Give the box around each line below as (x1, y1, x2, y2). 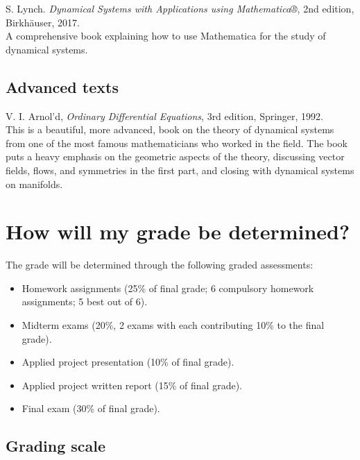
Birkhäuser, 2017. (6, 15, 80, 29)
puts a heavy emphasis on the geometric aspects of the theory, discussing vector (6, 149, 345, 164)
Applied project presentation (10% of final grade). (22, 355, 234, 369)
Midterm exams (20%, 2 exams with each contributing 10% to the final (22, 318, 325, 332)
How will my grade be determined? (6, 217, 350, 246)
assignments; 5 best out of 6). (22, 294, 148, 309)
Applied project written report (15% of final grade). (22, 377, 242, 392)
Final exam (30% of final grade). (22, 401, 160, 416)
